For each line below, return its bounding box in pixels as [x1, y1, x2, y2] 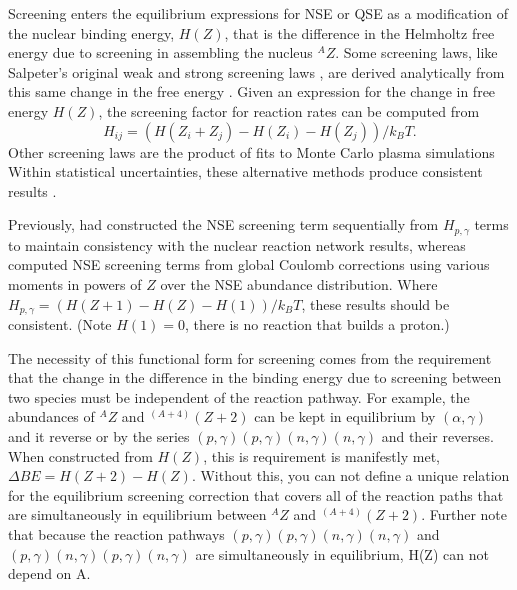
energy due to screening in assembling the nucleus [8, 42, 313, 63]
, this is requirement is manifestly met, [203, 445, 440, 466]
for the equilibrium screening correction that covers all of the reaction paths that [8, 484, 504, 505]
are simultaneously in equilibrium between [8, 504, 267, 525]
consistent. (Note [8, 314, 112, 335]
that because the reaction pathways [8, 523, 225, 544]
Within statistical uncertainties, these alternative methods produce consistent [8, 161, 483, 182]
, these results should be [301, 293, 450, 314]
